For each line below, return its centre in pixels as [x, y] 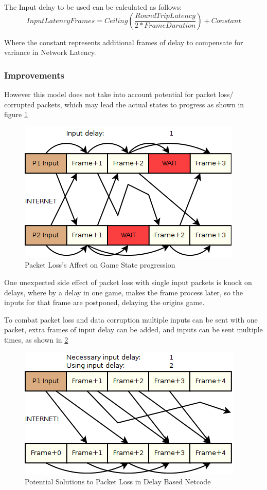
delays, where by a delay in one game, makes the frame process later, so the [124, 292]
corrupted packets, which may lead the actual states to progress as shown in [124, 104]
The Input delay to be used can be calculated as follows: [93, 7]
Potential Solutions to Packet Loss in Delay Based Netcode [118, 482]
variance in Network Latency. [50, 52]
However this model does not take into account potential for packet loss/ [119, 94]
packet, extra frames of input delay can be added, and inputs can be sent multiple [133, 329]
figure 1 [16, 114]
